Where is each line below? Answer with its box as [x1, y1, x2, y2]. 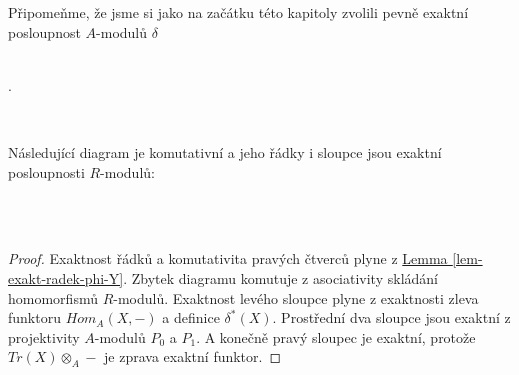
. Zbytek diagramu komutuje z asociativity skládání [123, 267, 438, 288]
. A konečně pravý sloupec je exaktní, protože [196, 326, 476, 347]
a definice [162, 307, 220, 328]
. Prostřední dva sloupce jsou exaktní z [272, 307, 511, 328]
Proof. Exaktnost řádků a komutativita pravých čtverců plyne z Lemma [8, 248, 448, 269]
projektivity [8, 326, 80, 347]
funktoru [8, 307, 61, 328]
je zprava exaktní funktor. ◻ [104, 346, 282, 367]
